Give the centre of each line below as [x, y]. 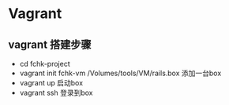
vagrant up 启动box [51, 83]
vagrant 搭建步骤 [50, 44]
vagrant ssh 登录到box [56, 92]
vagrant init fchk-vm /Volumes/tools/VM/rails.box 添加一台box [120, 73]
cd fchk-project [45, 64]
